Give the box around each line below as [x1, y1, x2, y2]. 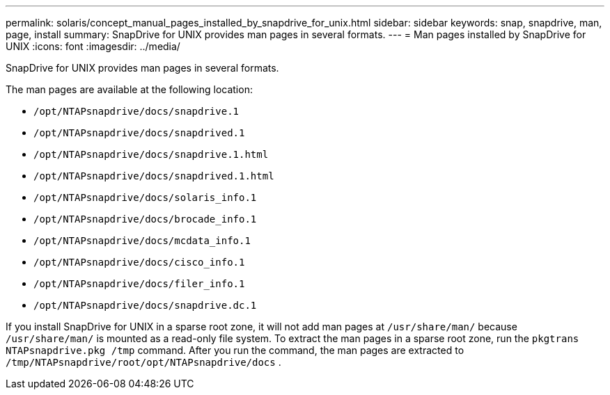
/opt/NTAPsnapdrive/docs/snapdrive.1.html [33, 149, 269, 160]
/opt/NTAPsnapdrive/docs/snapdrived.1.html [33, 170, 274, 182]
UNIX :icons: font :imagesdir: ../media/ [6, 40, 180, 52]
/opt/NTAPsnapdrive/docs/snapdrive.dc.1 [33, 300, 257, 311]
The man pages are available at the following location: [6, 83, 253, 95]
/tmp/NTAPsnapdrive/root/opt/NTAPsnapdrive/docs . [6, 356, 281, 368]
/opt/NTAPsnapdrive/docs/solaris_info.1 [33, 192, 257, 203]
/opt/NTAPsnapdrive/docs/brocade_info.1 [33, 213, 257, 225]
